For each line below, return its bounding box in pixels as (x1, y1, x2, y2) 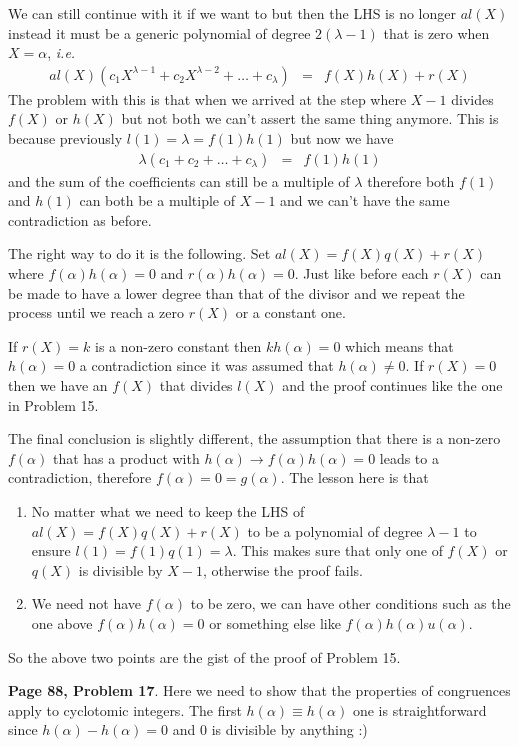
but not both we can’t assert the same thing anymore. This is (121, 108, 499, 129)
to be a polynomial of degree (247, 520, 423, 541)
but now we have (290, 128, 394, 148)
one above (31, 612, 93, 633)
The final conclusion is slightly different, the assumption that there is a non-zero (8, 428, 501, 449)
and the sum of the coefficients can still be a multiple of (8, 170, 350, 191)
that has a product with (52, 447, 200, 468)
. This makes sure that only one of (232, 540, 443, 561)
